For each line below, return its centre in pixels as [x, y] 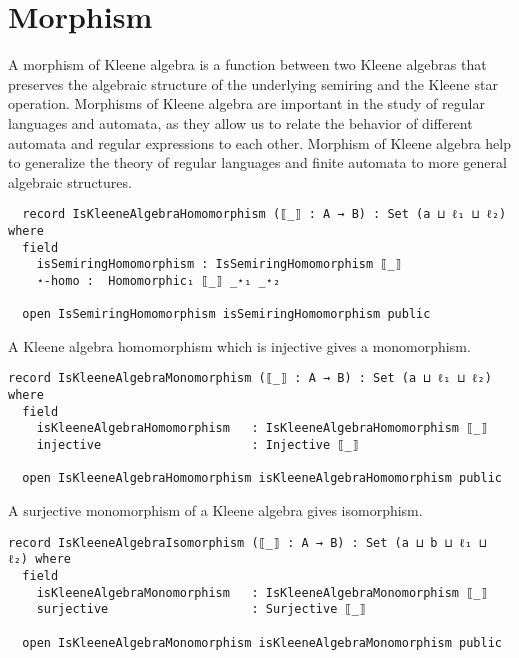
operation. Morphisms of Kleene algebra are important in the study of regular [246, 103]
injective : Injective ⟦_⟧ [197, 445]
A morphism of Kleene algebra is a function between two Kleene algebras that [247, 64]
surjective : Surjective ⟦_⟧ [201, 609]
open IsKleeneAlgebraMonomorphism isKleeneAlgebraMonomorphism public [262, 642]
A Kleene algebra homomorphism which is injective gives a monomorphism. [239, 345]
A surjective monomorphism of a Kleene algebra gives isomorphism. [215, 510]
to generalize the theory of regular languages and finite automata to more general [257, 162]
